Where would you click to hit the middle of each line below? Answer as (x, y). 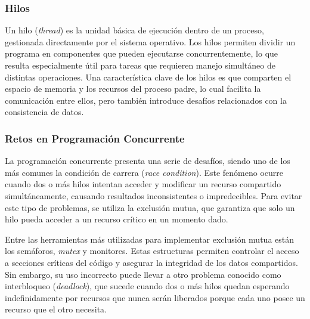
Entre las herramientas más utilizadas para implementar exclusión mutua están (150, 239)
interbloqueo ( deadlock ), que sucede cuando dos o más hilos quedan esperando (147, 286)
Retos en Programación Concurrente (95, 138)
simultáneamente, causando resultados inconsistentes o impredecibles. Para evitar (154, 195)
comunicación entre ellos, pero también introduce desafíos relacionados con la (146, 100)
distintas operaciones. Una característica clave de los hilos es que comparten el (148, 77)
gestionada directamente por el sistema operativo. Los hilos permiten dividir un (150, 41)
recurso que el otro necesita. (56, 309)
